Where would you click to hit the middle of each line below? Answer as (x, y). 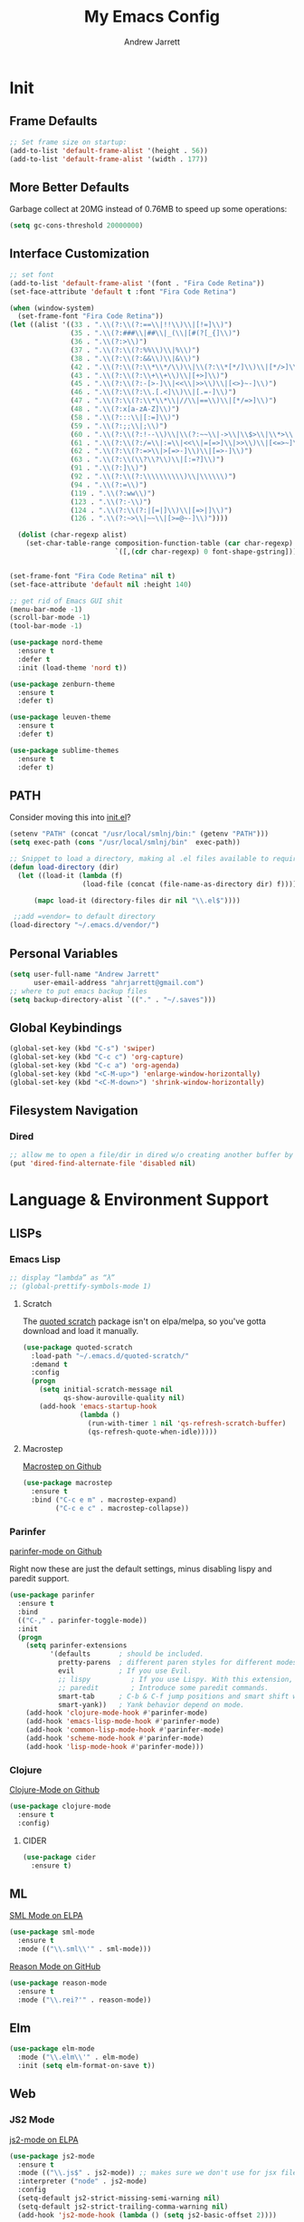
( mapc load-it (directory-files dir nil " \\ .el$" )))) (137, 900)
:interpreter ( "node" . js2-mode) (82, 2181)
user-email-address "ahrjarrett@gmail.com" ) (119, 982)
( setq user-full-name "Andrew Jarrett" (85, 974)
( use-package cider (59, 1857)
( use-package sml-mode (52, 1932)
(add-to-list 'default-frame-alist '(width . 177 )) (109, 159)
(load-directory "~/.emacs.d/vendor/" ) (85, 925)
